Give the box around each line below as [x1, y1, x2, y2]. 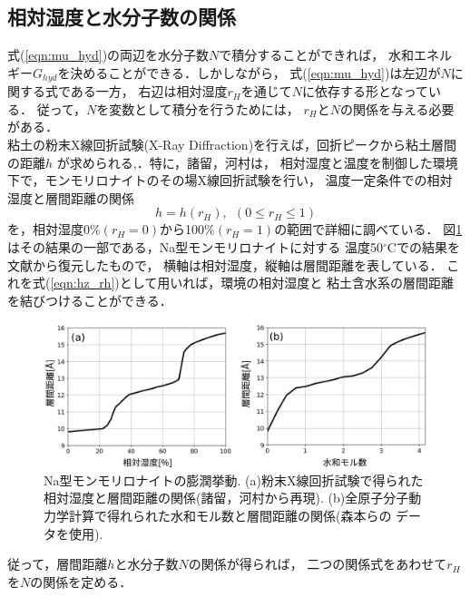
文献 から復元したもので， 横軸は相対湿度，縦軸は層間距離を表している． [7, 255, 443, 274]
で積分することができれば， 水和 [219, 45, 415, 64]
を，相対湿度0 [7, 220, 90, 239]
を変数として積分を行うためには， [96, 99, 299, 118]
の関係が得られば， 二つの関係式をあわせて [188, 554, 447, 573]
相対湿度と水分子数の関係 [7, 3, 236, 31]
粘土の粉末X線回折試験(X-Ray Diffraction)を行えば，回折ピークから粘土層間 [7, 135, 457, 154]
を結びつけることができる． [7, 290, 172, 309]
